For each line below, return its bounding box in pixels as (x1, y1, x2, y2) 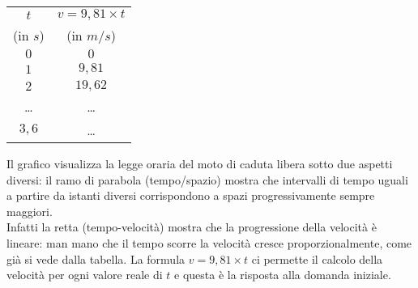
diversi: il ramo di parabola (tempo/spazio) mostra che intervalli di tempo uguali (6, 171, 408, 188)
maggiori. (6, 202, 53, 219)
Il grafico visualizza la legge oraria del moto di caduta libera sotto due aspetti (6, 155, 393, 172)
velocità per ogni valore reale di (6, 266, 163, 283)
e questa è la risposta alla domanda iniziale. (174, 266, 391, 283)
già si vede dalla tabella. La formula (6, 250, 186, 267)
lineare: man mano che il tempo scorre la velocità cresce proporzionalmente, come (6, 234, 412, 251)
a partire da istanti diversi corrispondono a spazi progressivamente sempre (6, 187, 375, 204)
